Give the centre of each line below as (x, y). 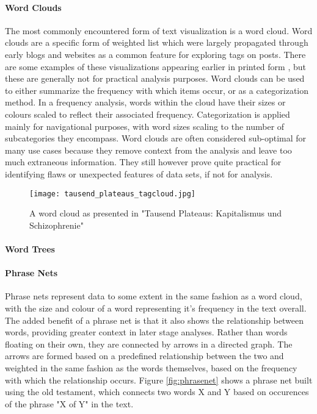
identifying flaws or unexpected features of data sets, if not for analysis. (139, 173)
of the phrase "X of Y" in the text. (69, 403)
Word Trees (30, 248)
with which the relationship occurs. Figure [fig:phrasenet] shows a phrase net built (159, 380)
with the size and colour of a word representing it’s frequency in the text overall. (156, 308)
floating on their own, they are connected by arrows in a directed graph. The (149, 344)
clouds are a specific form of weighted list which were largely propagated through (157, 42)
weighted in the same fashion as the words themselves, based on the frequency (151, 367)
